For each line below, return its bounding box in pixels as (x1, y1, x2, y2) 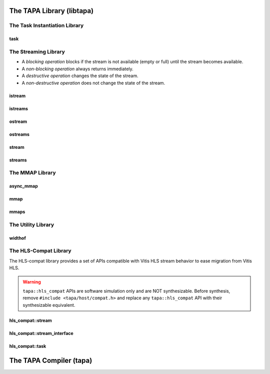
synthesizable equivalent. (22, 302, 75, 308)
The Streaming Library (9, 48, 65, 55)
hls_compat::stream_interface (9, 330, 73, 336)
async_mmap (9, 183, 38, 189)
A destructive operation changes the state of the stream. (21, 73, 138, 79)
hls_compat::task (9, 343, 46, 349)
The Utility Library (9, 221, 54, 228)
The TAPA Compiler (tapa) (9, 356, 92, 364)
